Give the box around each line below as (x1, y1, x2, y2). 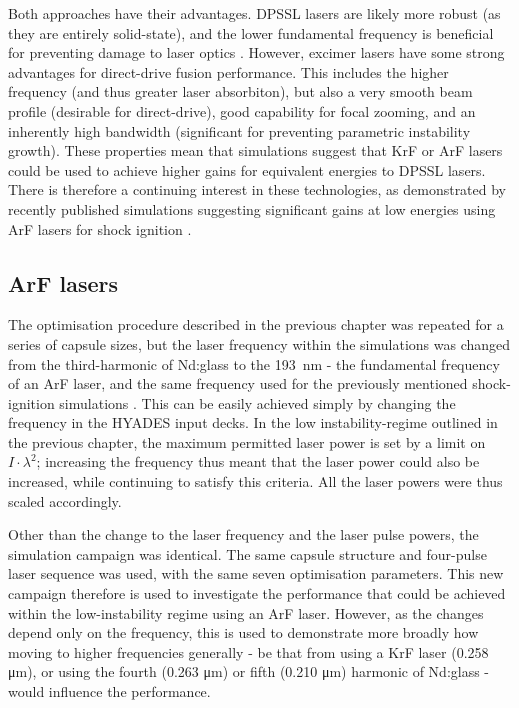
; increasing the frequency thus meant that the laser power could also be (36, 451, 480, 472)
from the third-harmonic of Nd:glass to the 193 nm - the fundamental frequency (8, 353, 500, 374)
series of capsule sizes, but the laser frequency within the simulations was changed (8, 333, 511, 354)
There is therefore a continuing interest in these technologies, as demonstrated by (8, 179, 507, 200)
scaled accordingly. (8, 490, 122, 511)
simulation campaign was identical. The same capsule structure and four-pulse (8, 543, 487, 564)
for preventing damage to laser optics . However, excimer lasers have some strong (8, 42, 505, 63)
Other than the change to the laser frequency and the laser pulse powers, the (8, 524, 479, 545)
